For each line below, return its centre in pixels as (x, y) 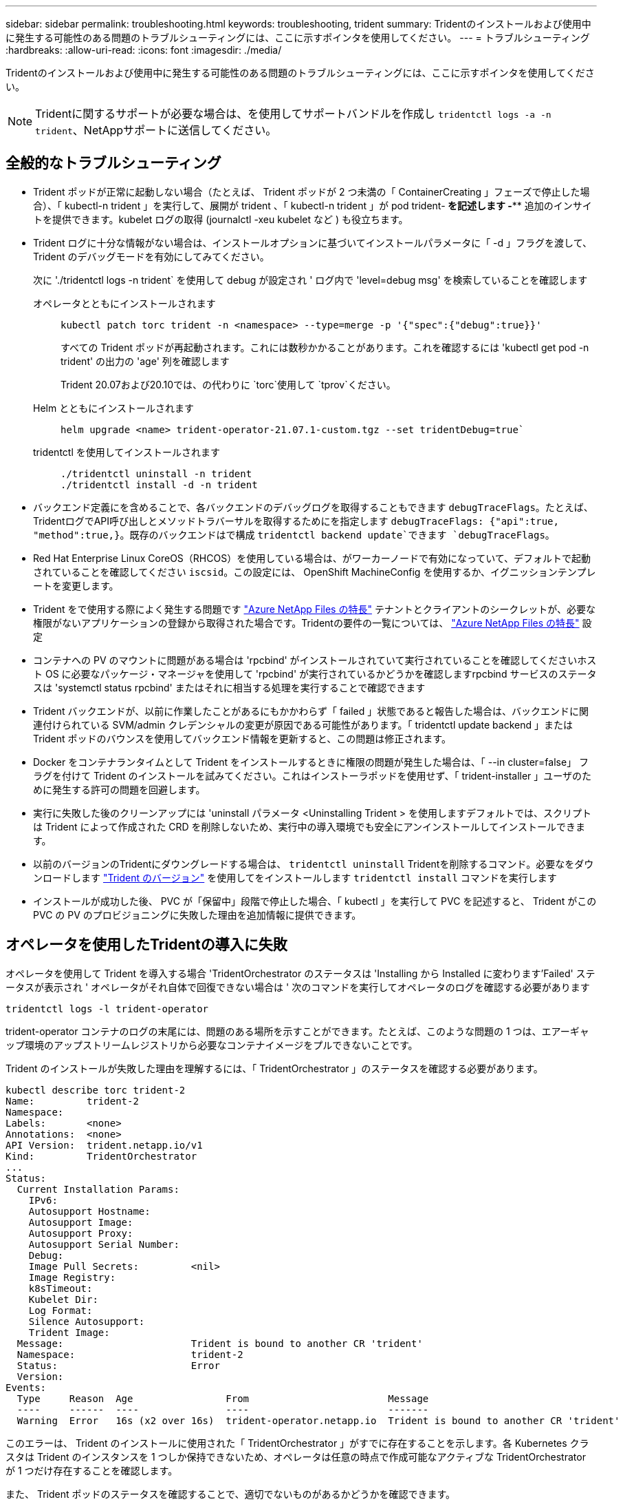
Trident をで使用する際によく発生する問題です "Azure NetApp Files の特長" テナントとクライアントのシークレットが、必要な (315, 609)
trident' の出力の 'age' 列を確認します (145, 361)
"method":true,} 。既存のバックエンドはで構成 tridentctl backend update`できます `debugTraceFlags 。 (294, 534)
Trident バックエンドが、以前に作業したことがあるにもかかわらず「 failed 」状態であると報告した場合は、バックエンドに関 (311, 711)
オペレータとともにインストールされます (124, 303)
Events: (26, 1387)
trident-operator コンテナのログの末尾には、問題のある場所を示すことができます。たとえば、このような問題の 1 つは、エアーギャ (297, 1031)
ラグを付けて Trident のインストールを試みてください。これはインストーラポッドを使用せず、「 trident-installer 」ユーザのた (313, 775)
